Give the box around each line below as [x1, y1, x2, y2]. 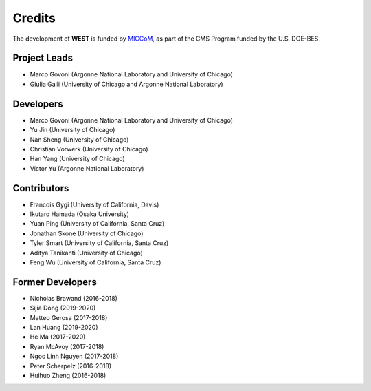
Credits [12, 10, 56, 25]
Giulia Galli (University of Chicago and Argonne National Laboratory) [30, 80, 223, 88]
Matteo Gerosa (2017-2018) [30, 313, 108, 321]
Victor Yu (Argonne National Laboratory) [30, 164, 144, 172]
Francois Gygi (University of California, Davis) [30, 200, 159, 209]
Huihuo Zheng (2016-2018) [30, 371, 106, 379]
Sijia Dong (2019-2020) [30, 304, 96, 313]
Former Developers [12, 276, 98, 288]
